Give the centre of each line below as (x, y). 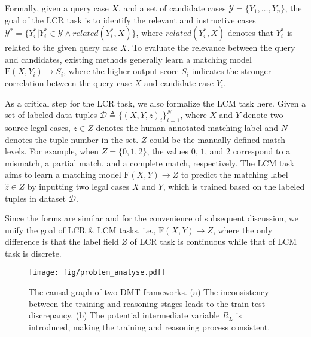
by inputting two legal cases (78, 186)
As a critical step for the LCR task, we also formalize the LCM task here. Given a (155, 103)
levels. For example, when (52, 151)
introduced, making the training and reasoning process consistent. (150, 327)
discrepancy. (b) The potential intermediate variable (124, 315)
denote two (263, 115)
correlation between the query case (68, 82)
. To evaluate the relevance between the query (211, 48)
